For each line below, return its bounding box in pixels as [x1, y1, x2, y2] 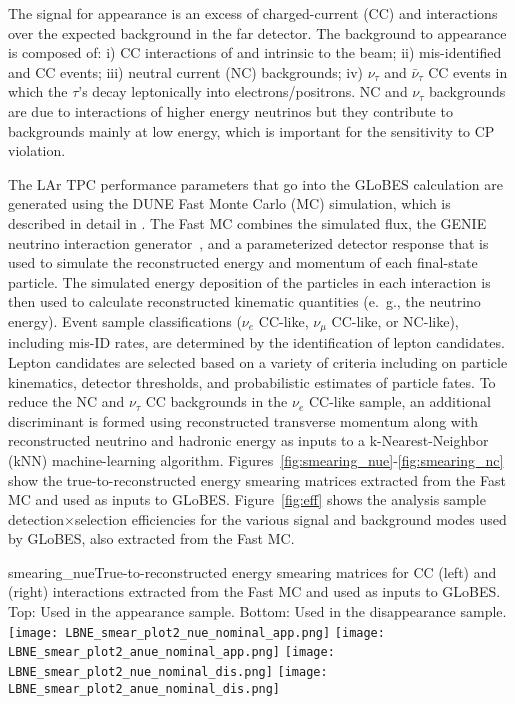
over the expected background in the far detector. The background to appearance [8, 22, 507, 43]
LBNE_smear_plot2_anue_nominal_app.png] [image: [8, 645, 335, 660]
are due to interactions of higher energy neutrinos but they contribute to [8, 100, 453, 121]
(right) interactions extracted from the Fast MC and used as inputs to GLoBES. [8, 581, 501, 602]
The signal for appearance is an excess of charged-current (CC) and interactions [8, 3, 498, 23]
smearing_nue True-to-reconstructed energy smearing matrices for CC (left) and [8, 561, 497, 582]
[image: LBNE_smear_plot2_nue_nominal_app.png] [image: [8, 625, 385, 640]
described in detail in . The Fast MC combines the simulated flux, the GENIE [8, 212, 487, 233]
